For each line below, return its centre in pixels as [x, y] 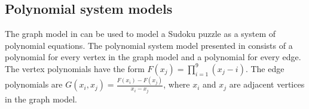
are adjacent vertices [267, 84]
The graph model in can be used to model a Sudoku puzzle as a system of [140, 34]
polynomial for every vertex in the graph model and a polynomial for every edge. [153, 57]
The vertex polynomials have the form [75, 68]
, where [177, 84]
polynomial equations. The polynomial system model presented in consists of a [149, 45]
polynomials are [34, 84]
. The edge [265, 68]
